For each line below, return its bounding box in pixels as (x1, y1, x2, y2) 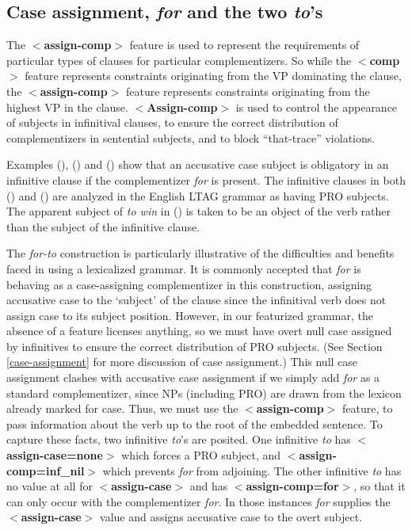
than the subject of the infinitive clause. (6, 218, 200, 234)
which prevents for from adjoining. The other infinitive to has (102, 462, 402, 479)
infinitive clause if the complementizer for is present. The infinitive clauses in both (6, 171, 406, 188)
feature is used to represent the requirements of (129, 36, 360, 53)
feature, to (342, 400, 393, 417)
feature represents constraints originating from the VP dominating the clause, (25, 67, 402, 84)
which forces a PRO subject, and (121, 447, 281, 463)
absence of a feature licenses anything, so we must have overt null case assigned (6, 322, 392, 339)
